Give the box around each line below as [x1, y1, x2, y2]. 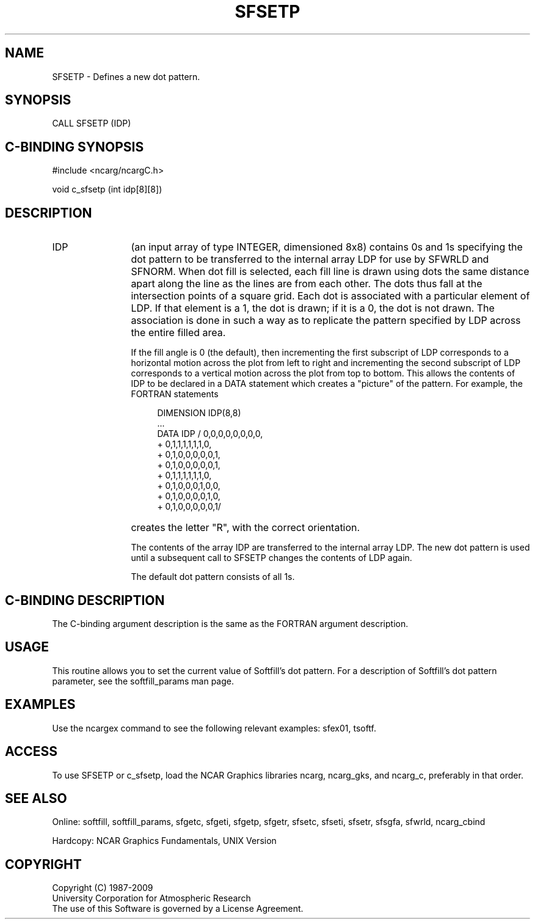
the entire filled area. [131, 326, 226, 339]
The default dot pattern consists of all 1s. [131, 571, 295, 582]
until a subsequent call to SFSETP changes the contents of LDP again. [131, 552, 412, 563]
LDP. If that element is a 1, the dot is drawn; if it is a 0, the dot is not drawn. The [131, 302, 495, 315]
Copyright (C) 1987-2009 [52, 882, 153, 893]
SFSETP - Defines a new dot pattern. [52, 71, 200, 82]
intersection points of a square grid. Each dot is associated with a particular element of [131, 290, 530, 302]
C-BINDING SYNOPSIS [5, 139, 144, 155]
